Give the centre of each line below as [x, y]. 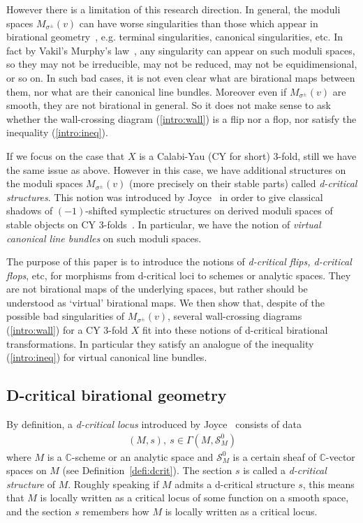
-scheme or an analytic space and [142, 456]
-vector [340, 456]
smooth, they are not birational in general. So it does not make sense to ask [169, 105]
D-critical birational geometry [117, 395]
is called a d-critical [285, 470]
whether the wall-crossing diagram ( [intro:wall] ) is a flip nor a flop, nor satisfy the [181, 118]
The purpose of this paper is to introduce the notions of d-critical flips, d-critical [179, 261]
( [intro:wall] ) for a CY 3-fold [67, 330]
